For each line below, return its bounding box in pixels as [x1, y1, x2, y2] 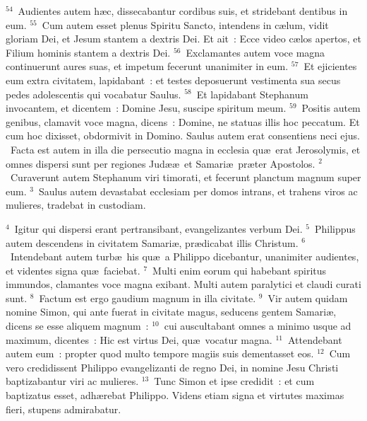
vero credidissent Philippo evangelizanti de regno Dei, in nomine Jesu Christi [6, 359, 339, 374]
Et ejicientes [303, 59, 357, 74]
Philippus [314, 221, 356, 236]
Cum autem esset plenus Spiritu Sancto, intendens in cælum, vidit [42, 17, 329, 32]
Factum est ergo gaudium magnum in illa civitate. [39, 290, 256, 305]
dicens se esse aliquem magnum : [6, 318, 149, 333]
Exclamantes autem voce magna [186, 45, 325, 59]
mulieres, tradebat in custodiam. [6, 197, 146, 212]
